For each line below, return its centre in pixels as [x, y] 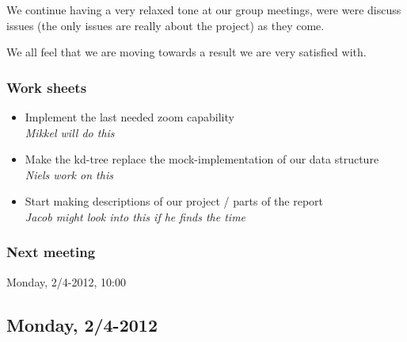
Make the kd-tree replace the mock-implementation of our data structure [202, 159]
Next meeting [51, 252]
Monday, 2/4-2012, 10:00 [66, 281]
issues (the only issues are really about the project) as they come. [165, 25]
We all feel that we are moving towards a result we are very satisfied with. [186, 52]
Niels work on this [69, 174]
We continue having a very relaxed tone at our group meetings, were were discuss [204, 10]
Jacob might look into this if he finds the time [135, 216]
